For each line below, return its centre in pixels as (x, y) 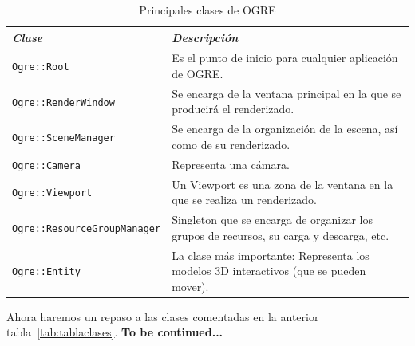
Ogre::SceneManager (63, 138)
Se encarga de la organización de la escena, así (285, 129)
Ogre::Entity (46, 272)
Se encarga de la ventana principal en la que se (287, 93)
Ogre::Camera (46, 165)
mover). (190, 286)
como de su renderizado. (231, 144)
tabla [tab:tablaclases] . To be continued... (115, 332)
